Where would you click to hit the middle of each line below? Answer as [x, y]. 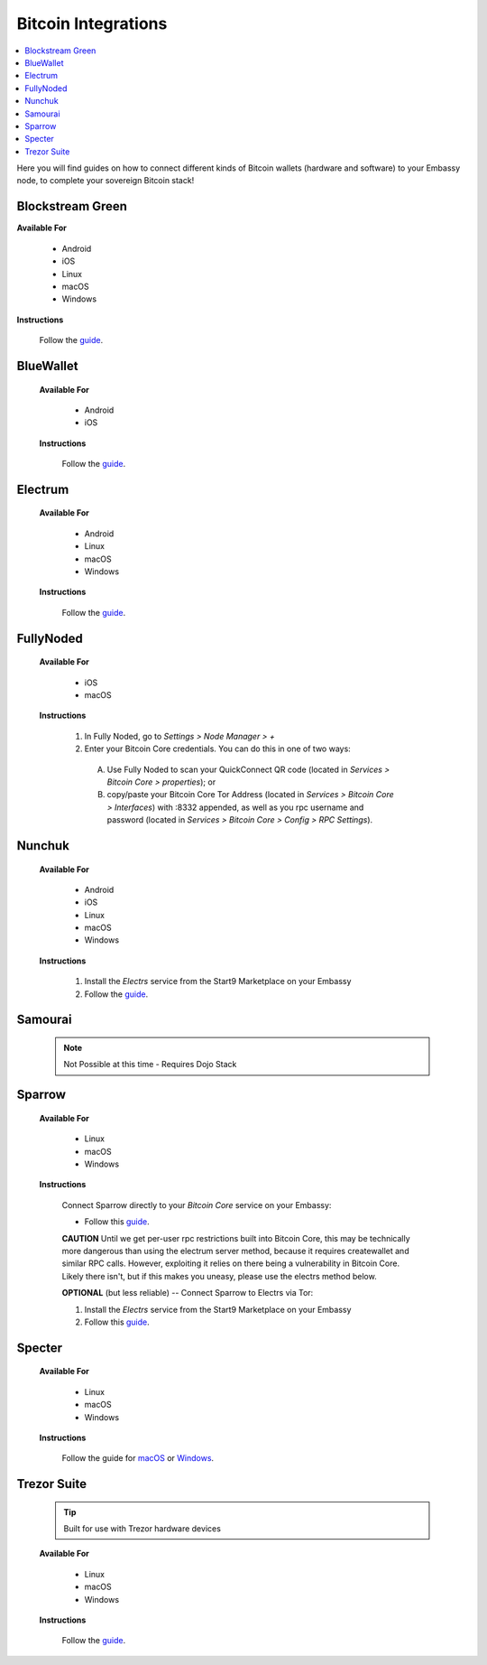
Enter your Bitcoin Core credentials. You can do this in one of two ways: [217, 749]
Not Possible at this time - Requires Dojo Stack [150, 1065]
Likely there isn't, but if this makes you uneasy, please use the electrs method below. [220, 1276]
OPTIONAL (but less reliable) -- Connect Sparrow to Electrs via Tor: [188, 1293]
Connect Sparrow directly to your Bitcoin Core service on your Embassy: [197, 1205]
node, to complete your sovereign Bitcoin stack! [106, 181]
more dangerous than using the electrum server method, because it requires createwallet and [235, 1251]
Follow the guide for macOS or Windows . [138, 1458]
